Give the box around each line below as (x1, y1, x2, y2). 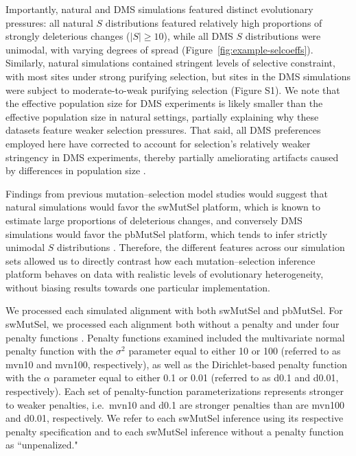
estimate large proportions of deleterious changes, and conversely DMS (5, 213, 302, 227)
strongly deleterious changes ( (5, 29, 130, 43)
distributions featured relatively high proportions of (105, 15, 322, 29)
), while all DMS (163, 29, 233, 43)
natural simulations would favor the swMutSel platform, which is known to (5, 200, 320, 214)
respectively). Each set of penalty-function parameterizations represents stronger (5, 384, 344, 398)
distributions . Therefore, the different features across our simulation (57, 240, 345, 254)
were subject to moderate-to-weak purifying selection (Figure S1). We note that (5, 82, 340, 97)
